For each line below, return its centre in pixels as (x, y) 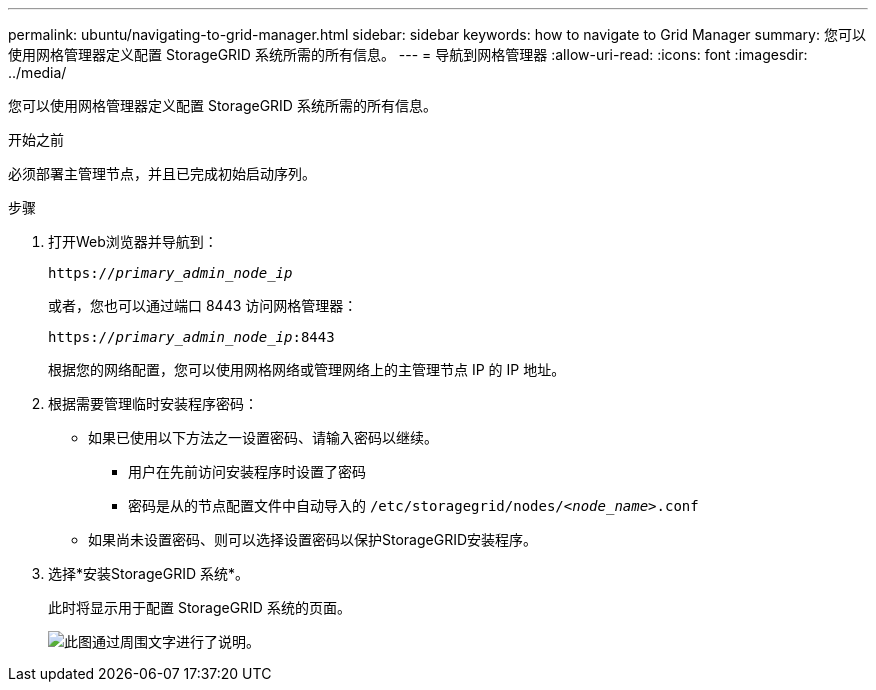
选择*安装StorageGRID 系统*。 (148, 573)
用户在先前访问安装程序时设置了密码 (247, 471)
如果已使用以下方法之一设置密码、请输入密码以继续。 (263, 437)
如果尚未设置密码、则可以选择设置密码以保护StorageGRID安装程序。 (313, 539)
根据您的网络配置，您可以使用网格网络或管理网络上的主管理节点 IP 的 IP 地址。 (307, 369)
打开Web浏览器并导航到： (133, 241)
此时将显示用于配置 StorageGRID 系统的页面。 (199, 607)
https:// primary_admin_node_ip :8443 (191, 337)
